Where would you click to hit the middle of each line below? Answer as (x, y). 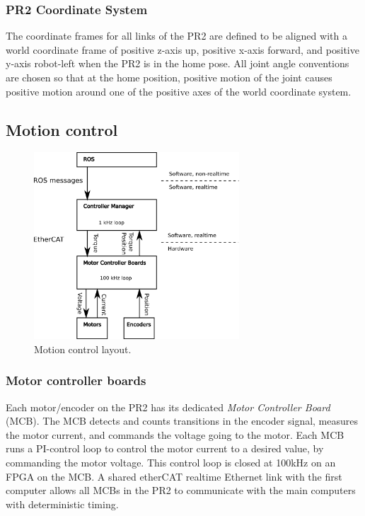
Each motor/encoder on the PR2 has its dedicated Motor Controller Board (168, 407)
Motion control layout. (83, 349)
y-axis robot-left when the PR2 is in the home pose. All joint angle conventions (178, 63)
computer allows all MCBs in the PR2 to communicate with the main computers (181, 490)
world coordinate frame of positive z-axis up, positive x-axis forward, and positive (182, 49)
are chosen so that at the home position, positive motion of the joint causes (169, 77)
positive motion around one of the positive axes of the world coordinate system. (179, 91)
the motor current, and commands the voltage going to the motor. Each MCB (175, 434)
